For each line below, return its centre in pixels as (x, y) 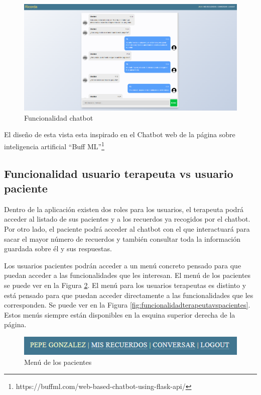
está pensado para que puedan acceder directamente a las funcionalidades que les (129, 295)
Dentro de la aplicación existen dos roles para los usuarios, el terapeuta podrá (124, 209)
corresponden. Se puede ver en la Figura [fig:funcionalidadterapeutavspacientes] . (127, 305)
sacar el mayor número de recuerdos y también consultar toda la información (122, 238)
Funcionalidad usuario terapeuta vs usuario (119, 173)
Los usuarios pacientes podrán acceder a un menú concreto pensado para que (123, 265)
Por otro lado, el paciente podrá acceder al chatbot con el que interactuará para (127, 229)
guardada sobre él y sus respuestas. (58, 249)
